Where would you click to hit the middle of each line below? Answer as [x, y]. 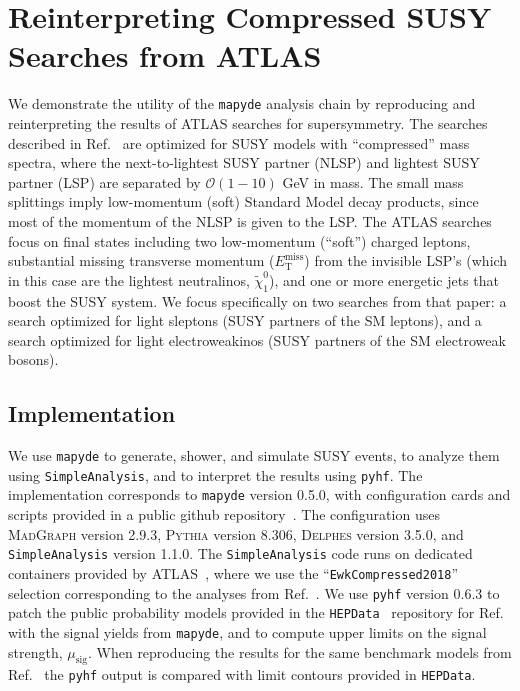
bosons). [33, 359]
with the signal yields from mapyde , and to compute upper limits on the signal [247, 631]
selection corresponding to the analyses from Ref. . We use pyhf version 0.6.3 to [254, 592]
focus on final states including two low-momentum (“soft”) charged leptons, [239, 240]
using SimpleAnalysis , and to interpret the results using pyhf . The [215, 474]
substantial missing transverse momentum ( [141, 260]
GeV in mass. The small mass [373, 181]
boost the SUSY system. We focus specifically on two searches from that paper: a [257, 300]
